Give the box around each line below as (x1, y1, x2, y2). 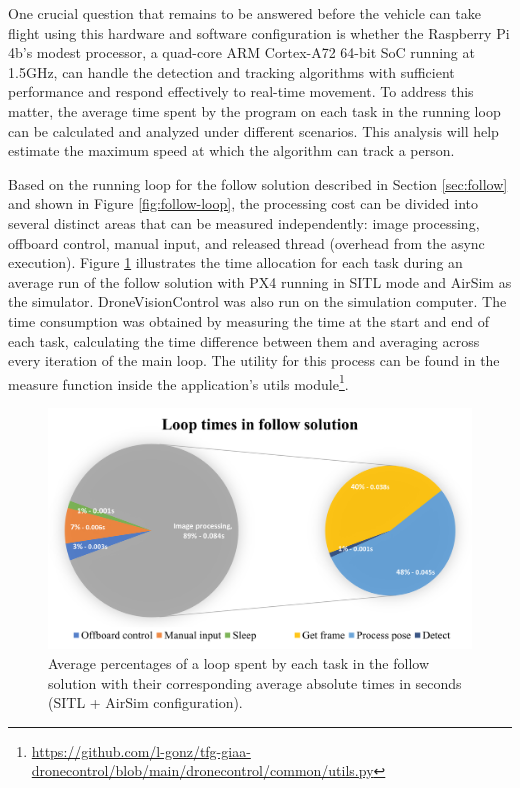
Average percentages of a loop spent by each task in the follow (48, 652, 429, 673)
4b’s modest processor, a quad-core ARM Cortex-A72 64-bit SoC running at (8, 42, 475, 63)
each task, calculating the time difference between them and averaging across (8, 330, 480, 351)
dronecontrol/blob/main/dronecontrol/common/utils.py (31, 760, 374, 781)
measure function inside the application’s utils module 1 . (8, 370, 349, 394)
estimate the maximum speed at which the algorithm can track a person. (8, 140, 455, 161)
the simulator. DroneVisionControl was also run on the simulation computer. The (8, 291, 507, 312)
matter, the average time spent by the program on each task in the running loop (8, 100, 501, 121)
